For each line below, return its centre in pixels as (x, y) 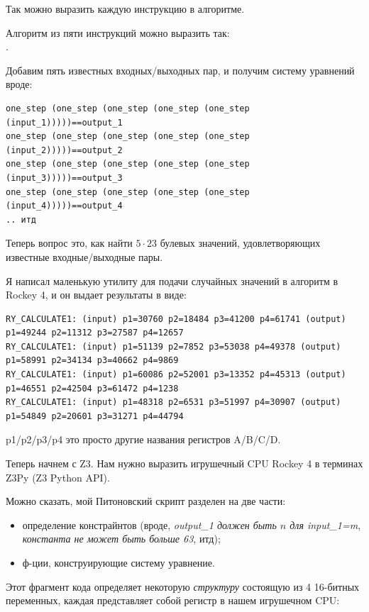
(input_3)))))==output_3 (64, 178)
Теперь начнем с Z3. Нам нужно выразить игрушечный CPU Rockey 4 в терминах (184, 463)
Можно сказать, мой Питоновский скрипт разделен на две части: (146, 501)
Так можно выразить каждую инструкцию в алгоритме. (125, 9)
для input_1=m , (325, 524)
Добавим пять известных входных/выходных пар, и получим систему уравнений (180, 70)
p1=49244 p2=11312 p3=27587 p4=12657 (95, 333)
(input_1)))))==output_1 (64, 122)
